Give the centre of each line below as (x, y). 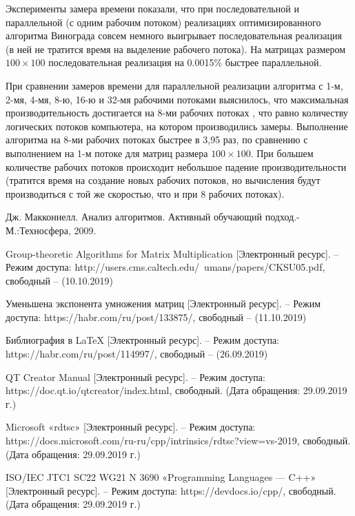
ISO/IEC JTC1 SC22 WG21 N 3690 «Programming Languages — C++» (161, 477)
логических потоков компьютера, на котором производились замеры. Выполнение (177, 126)
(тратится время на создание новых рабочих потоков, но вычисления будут (163, 180)
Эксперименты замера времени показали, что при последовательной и (152, 8)
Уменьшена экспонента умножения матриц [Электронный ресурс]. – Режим (163, 303)
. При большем (282, 153)
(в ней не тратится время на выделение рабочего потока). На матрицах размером (176, 49)
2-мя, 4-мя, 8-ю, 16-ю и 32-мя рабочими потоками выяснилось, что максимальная (177, 99)
